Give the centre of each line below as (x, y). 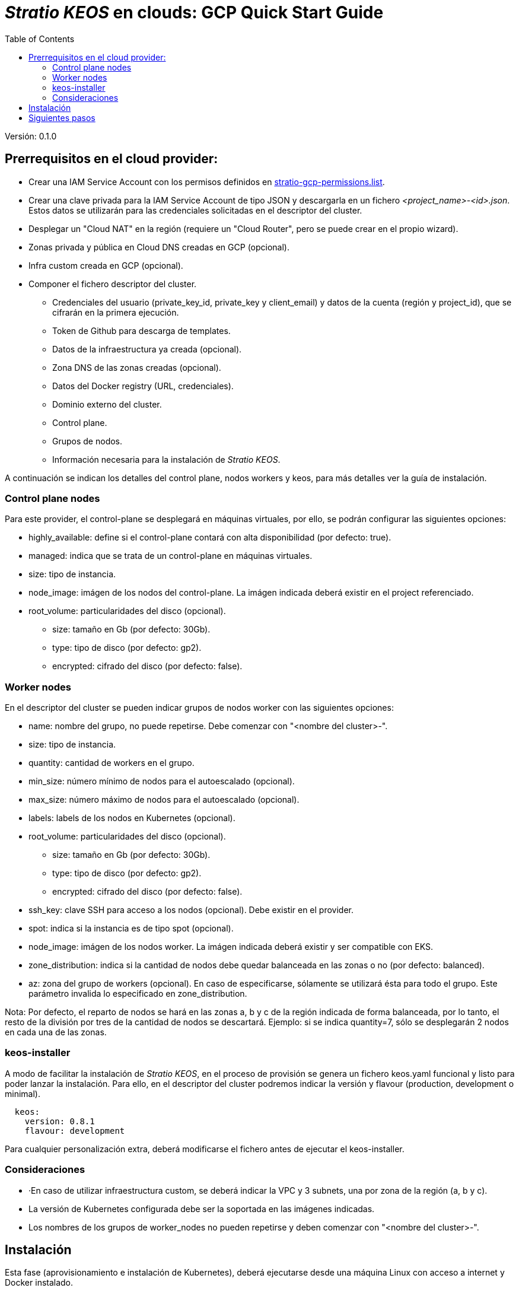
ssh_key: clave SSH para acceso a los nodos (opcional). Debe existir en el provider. (191, 910)
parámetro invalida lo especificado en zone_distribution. (138, 994)
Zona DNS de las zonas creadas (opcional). (137, 367)
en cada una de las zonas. (56, 1032)
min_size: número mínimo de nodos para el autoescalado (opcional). (162, 781)
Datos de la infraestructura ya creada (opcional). (147, 349)
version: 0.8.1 (60, 1121)
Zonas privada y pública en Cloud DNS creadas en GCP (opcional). (159, 247)
